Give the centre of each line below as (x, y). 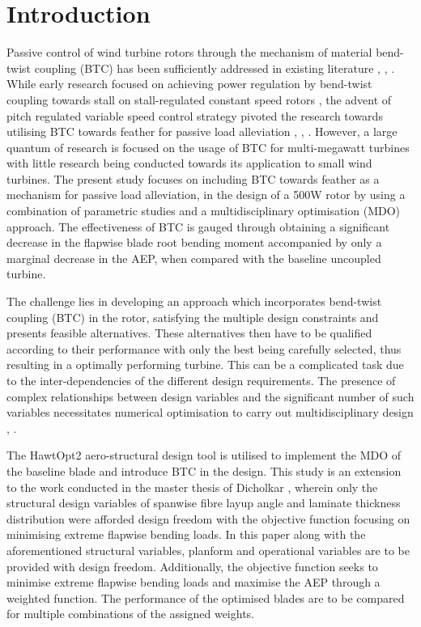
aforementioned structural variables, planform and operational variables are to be (208, 550)
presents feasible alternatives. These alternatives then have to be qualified (189, 333)
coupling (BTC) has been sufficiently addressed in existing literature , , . (215, 68)
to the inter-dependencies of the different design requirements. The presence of (201, 380)
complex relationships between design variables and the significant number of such (210, 396)
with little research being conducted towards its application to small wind (189, 163)
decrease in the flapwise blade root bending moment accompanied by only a (194, 242)
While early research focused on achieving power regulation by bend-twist (189, 84)
